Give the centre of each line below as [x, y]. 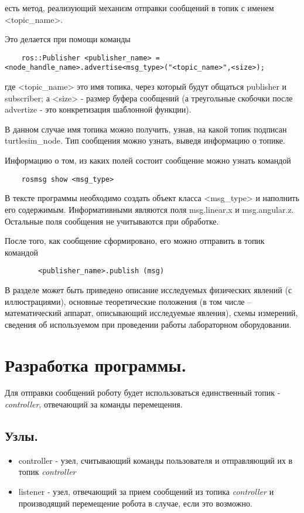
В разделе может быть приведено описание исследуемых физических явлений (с [148, 289]
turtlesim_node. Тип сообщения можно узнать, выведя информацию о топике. [145, 140]
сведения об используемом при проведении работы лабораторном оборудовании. [148, 324]
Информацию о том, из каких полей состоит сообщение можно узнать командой [148, 160]
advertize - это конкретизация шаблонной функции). [98, 109]
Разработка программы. [96, 364]
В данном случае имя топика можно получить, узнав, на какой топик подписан [146, 129]
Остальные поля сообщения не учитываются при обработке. [112, 221]
